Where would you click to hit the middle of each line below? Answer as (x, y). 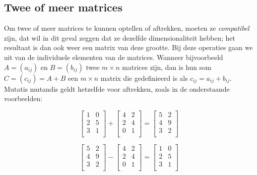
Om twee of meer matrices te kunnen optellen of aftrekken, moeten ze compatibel (127, 28)
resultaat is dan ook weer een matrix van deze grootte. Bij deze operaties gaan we (128, 47)
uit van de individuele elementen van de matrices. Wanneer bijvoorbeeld (114, 57)
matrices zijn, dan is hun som (167, 67)
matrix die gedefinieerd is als (144, 78)
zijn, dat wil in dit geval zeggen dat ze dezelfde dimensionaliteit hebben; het (120, 37)
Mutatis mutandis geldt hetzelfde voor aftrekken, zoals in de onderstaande (117, 88)
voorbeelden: (23, 98)
